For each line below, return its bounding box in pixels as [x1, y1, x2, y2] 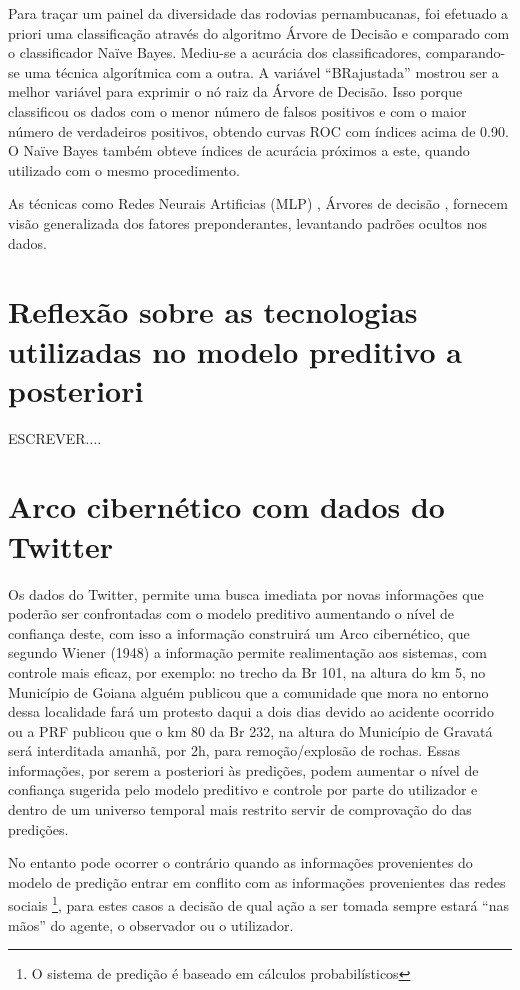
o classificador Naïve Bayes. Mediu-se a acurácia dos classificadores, [8, 42, 422, 63]
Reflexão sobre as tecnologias [8, 291, 418, 332]
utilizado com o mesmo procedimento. [8, 159, 240, 180]
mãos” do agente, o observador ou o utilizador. [8, 914, 294, 935]
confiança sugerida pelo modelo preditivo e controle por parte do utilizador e [8, 779, 478, 800]
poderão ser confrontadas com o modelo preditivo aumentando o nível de [8, 603, 454, 624]
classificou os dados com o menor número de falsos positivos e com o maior [8, 100, 467, 121]
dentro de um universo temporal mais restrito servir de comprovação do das [8, 799, 472, 820]
